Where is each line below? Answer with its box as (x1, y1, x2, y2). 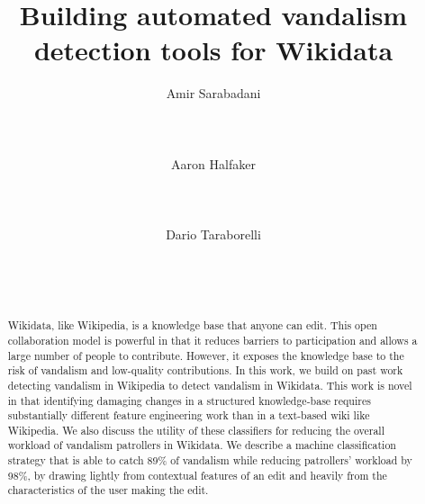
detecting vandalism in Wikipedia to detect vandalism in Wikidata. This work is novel (7, 377, 412, 392)
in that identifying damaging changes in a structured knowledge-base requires (7, 392, 371, 408)
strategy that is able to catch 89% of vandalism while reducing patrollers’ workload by (7, 453, 412, 468)
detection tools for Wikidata (33, 31, 393, 68)
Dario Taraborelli (166, 225, 261, 244)
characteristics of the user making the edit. (7, 482, 209, 498)
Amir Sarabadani (166, 84, 261, 103)
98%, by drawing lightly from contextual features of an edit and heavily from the (7, 467, 387, 482)
